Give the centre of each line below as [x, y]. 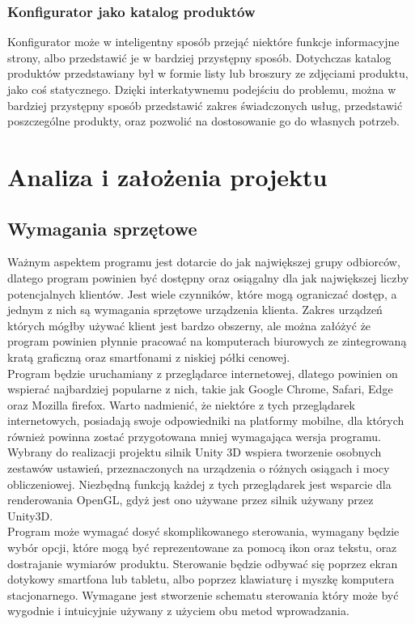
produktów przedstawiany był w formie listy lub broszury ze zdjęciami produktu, [208, 73]
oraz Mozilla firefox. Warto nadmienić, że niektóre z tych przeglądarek [181, 404]
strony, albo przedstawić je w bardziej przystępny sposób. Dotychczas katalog [199, 57]
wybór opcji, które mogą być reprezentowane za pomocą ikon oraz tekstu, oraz [202, 548]
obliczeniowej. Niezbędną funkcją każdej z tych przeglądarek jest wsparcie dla [199, 484]
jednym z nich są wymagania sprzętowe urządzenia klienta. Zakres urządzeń [195, 310]
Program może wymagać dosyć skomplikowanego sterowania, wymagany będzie [203, 531]
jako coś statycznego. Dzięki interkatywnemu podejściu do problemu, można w [202, 89]
